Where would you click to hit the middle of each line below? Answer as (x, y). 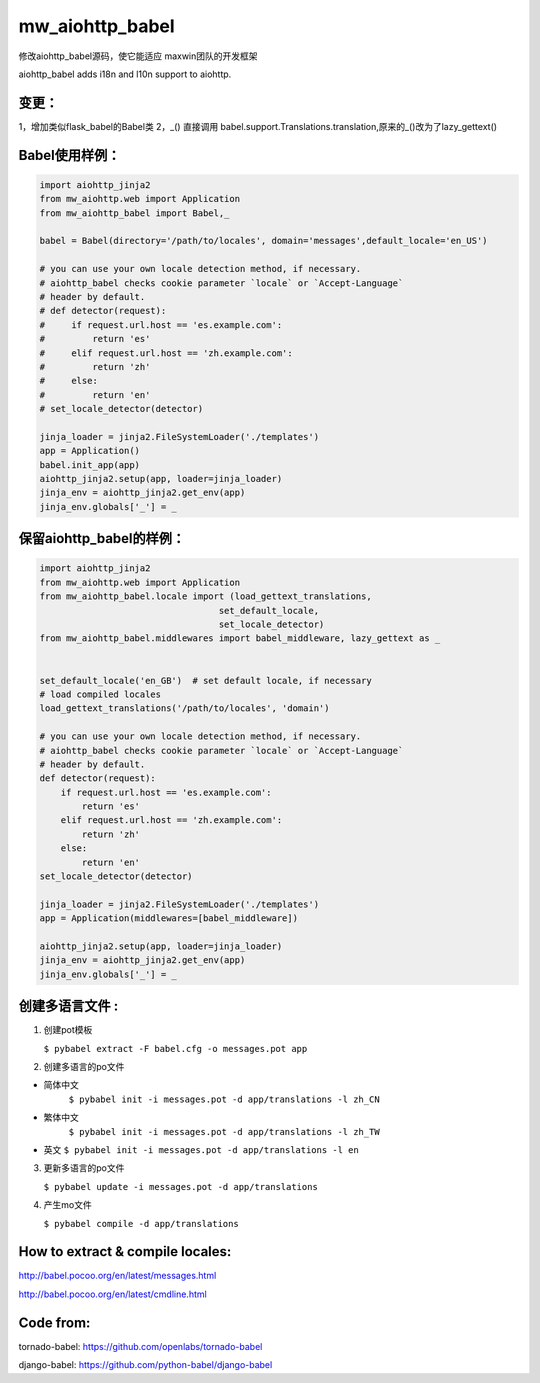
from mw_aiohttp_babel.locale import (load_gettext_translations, (205, 596)
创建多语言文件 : (68, 1006)
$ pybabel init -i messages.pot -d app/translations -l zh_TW (224, 1131)
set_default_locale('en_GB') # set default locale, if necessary (205, 680)
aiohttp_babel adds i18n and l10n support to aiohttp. (125, 74)
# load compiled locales (100, 694)
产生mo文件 (67, 1205)
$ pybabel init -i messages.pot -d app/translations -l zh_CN (224, 1099)
